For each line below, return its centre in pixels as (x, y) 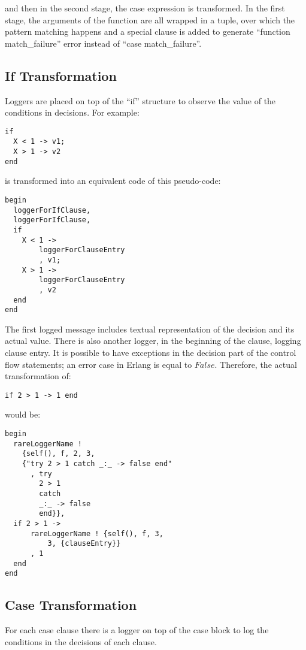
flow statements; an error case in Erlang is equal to (99, 364)
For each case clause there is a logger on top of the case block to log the (137, 630)
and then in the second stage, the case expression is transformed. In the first (145, 8)
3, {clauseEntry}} (84, 544)
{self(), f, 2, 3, (58, 454)
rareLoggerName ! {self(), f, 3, (97, 533)
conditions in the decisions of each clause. (81, 641)
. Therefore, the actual (256, 364)
